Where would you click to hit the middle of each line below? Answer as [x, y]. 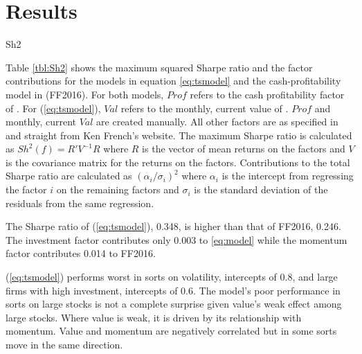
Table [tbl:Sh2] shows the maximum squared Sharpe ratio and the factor [159, 67]
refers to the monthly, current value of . [205, 108]
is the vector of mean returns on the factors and [244, 149]
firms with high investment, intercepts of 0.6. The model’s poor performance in [173, 290]
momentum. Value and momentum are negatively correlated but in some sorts [171, 331]
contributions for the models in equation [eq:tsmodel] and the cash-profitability [173, 81]
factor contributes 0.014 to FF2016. [81, 253]
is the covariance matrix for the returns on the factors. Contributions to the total [178, 162]
